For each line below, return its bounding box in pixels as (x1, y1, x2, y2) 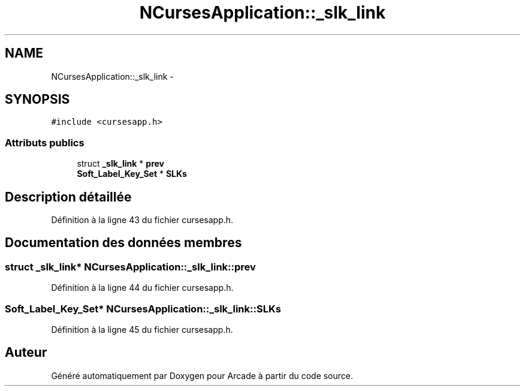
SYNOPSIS (5, 92, 70, 107)
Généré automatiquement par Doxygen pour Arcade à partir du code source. (51, 370, 354, 381)
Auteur (5, 345, 47, 360)
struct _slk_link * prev (77, 158, 164, 169)
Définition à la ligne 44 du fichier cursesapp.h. (51, 282, 234, 293)
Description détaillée (5, 189, 132, 204)
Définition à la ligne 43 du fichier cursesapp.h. (51, 215, 234, 225)
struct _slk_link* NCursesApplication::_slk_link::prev (5, 260, 256, 273)
